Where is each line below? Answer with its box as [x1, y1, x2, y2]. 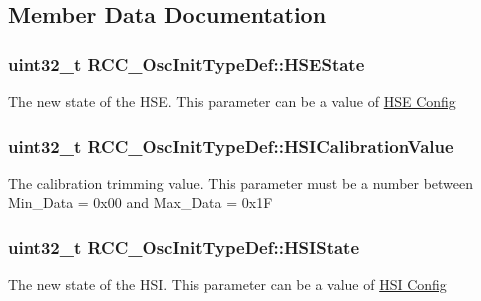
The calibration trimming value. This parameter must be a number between [8, 172, 474, 193]
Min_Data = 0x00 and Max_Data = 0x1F [8, 192, 273, 213]
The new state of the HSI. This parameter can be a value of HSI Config [8, 274, 447, 295]
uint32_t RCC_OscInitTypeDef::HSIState [8, 234, 360, 259]
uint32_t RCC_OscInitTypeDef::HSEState [8, 51, 365, 76]
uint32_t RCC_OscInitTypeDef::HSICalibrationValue [8, 133, 454, 158]
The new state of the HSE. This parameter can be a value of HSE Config [8, 91, 456, 111]
